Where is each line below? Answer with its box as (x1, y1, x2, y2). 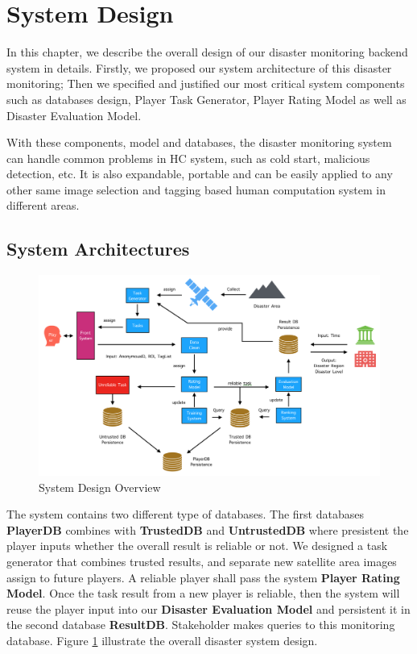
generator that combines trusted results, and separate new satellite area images (6, 553, 397, 570)
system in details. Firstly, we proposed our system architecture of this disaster (6, 59, 392, 76)
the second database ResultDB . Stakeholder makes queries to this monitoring (6, 616, 395, 633)
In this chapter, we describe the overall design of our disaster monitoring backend (6, 44, 408, 60)
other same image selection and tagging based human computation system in (6, 181, 386, 198)
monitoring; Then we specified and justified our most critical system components (6, 75, 405, 92)
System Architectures (6, 236, 190, 261)
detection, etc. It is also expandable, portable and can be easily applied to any (6, 165, 393, 182)
